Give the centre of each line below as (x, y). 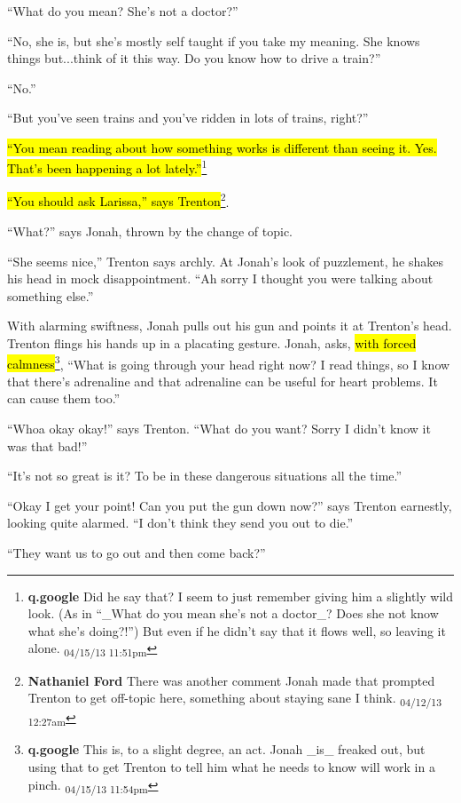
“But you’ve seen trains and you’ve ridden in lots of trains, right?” (188, 118)
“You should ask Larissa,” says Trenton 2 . (118, 200)
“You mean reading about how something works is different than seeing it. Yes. (222, 147)
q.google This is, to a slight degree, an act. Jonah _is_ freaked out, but (227, 749)
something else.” (51, 295)
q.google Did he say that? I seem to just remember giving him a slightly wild (240, 596)
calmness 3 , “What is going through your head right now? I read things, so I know (229, 362)
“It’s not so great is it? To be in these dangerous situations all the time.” (205, 476)
